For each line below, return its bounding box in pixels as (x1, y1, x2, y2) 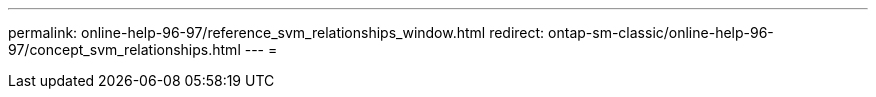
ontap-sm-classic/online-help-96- (548, 24, 774, 41)
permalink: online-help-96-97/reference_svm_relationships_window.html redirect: (8, 24, 545, 41)
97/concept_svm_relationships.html (8, 41, 241, 58)
